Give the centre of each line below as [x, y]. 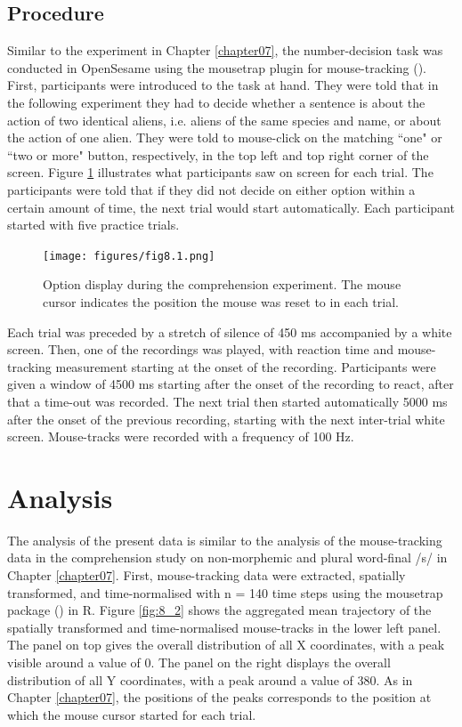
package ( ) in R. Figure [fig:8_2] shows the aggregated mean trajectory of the [219, 610]
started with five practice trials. [93, 225]
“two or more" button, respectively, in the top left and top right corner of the [218, 154]
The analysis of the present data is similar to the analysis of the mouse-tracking [225, 540]
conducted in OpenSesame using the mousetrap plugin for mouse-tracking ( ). [217, 67]
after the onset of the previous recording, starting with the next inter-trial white [226, 419]
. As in [394, 679]
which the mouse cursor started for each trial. [132, 714]
